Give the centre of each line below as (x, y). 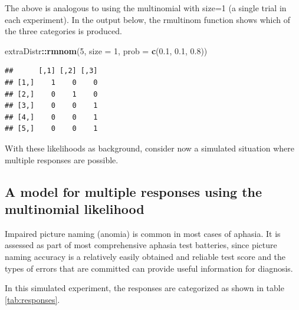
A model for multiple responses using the (134, 191)
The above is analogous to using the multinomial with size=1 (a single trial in (146, 8)
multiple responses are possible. (62, 159)
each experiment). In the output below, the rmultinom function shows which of (148, 19)
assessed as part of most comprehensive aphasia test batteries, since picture (141, 245)
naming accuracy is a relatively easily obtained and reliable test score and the (145, 256)
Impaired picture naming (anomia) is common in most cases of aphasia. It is (143, 233)
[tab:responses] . (32, 299)
